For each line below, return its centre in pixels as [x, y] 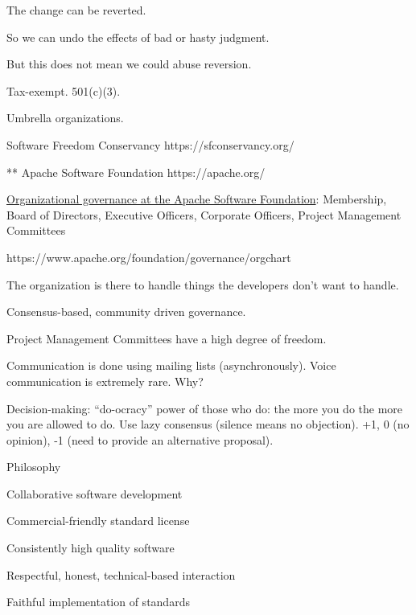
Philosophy [34, 467]
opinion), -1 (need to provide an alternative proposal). [140, 439]
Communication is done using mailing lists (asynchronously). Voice [171, 365]
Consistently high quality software [91, 548]
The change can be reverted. [76, 10]
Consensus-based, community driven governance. [126, 312]
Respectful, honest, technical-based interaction [121, 574]
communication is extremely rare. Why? [105, 381]
